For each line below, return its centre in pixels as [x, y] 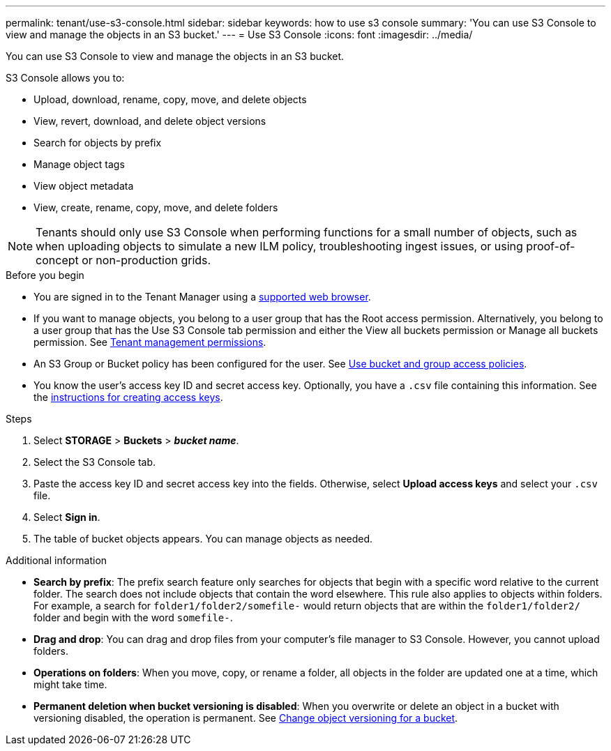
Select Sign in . [67, 517]
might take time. [70, 684]
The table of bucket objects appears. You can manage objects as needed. [203, 539]
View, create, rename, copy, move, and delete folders [156, 207]
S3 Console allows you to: [65, 78]
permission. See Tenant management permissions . [150, 342]
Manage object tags [79, 164]
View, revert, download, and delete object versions [150, 121]
